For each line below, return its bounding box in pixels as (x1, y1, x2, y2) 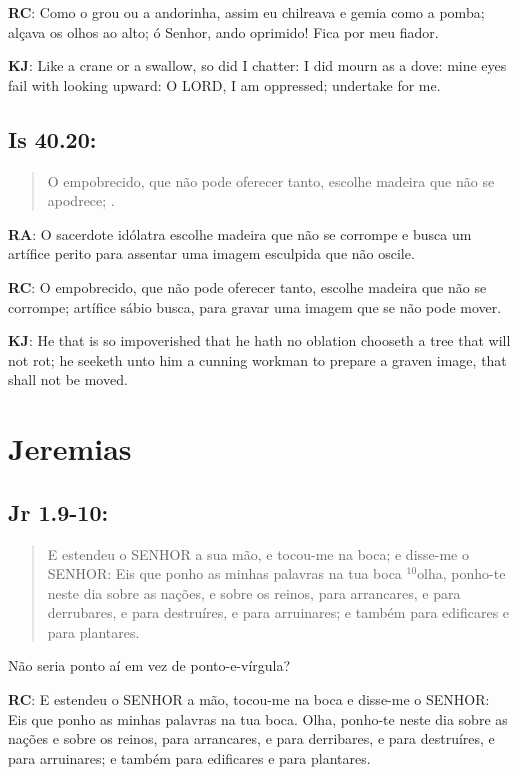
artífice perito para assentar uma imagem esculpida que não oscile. (8, 243, 415, 264)
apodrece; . (47, 190, 115, 211)
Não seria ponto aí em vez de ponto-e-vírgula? (8, 655, 291, 676)
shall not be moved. (8, 369, 128, 390)
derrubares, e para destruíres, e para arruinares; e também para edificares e (47, 602, 510, 623)
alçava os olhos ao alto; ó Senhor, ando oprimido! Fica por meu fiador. (8, 21, 439, 42)
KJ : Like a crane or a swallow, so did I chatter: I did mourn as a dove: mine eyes (8, 55, 507, 76)
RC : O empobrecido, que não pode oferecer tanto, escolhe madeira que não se (8, 276, 487, 297)
